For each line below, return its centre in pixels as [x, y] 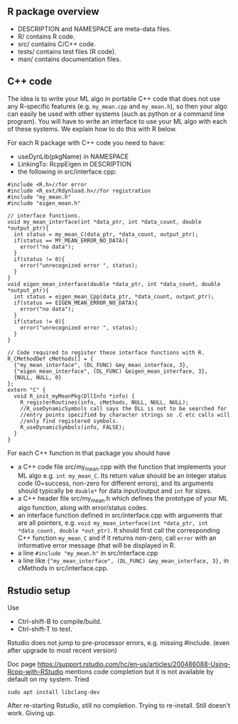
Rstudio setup [39, 591]
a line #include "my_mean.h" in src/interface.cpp [88, 553]
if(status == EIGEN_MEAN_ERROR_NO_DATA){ [76, 303]
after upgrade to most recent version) [62, 651]
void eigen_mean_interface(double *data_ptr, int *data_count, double [114, 284]
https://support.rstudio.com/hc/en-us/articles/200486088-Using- [134, 664]
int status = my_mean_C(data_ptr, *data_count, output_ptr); [106, 234]
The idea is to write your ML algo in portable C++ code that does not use [114, 98]
